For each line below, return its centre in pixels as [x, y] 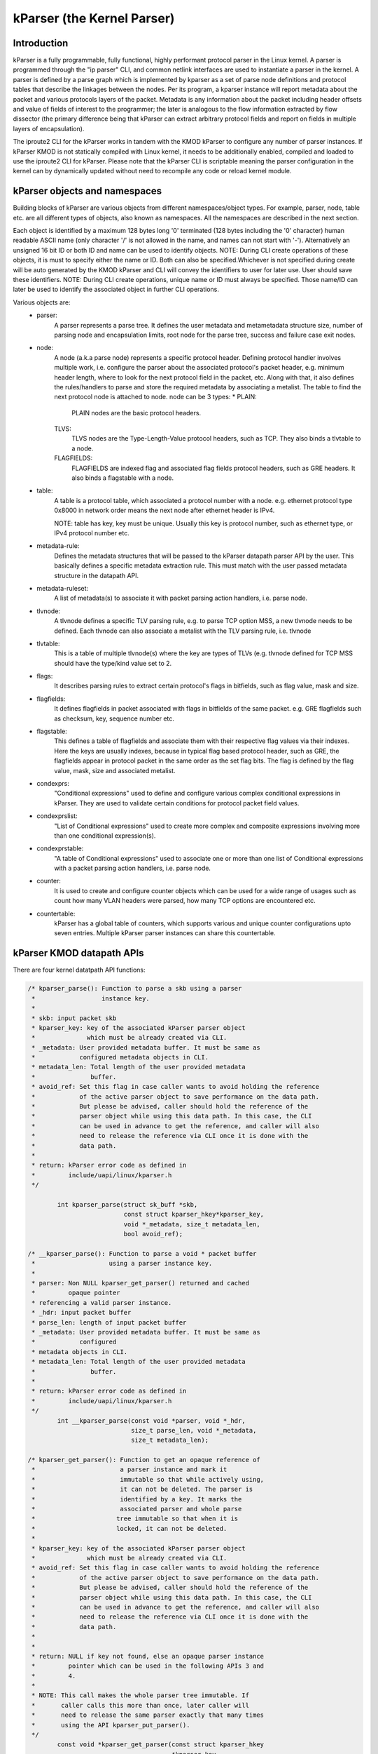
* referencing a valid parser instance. [102, 1303]
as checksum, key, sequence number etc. [114, 718]
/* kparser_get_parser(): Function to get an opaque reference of [144, 1460]
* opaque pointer [76, 1293]
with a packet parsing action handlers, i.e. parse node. [133, 868]
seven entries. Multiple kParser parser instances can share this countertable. [165, 933]
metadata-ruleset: [63, 588]
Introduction [41, 43]
